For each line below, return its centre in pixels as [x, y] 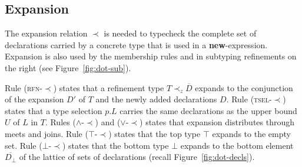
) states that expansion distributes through [217, 122]
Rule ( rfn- [24, 87]
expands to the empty [251, 133]
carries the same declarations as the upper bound [208, 110]
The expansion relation [46, 33]
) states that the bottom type [115, 145]
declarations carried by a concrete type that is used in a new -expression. [136, 44]
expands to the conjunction [244, 87]
